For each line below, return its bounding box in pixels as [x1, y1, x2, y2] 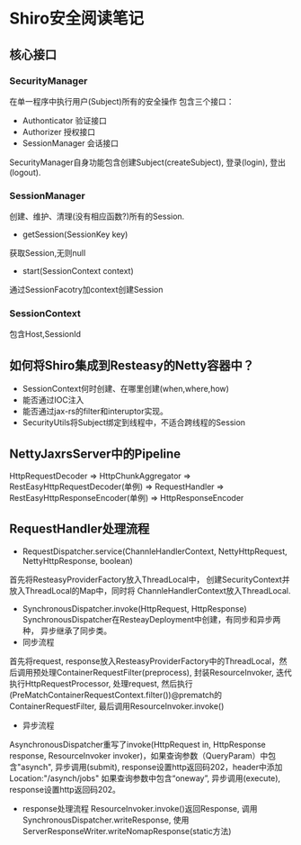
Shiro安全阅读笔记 [9, 8, 145, 29]
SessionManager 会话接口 [22, 137, 120, 149]
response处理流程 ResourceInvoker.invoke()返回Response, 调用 [22, 803, 258, 813]
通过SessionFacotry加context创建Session [9, 285, 164, 295]
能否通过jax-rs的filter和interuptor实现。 [22, 406, 169, 417]
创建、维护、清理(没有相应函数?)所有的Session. [9, 211, 185, 222]
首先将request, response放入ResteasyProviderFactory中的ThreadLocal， [9, 655, 280, 667]
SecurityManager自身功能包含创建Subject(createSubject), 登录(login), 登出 [9, 157, 286, 168]
